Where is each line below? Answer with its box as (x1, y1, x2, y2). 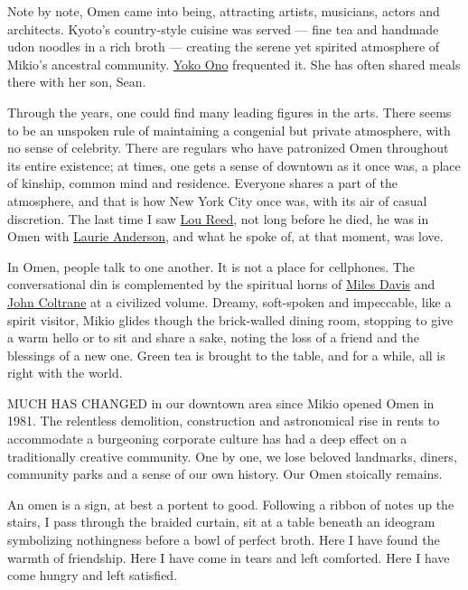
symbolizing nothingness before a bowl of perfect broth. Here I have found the (7, 530, 440, 549)
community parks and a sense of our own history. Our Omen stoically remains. (7, 464, 443, 483)
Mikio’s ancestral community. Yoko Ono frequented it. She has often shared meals (7, 54, 461, 73)
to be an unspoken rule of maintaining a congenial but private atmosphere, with (7, 120, 451, 139)
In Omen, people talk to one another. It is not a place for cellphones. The (7, 257, 415, 276)
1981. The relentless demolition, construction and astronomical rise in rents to (7, 411, 440, 430)
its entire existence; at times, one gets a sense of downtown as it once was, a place (7, 155, 461, 174)
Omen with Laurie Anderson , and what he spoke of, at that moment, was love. (7, 227, 444, 246)
